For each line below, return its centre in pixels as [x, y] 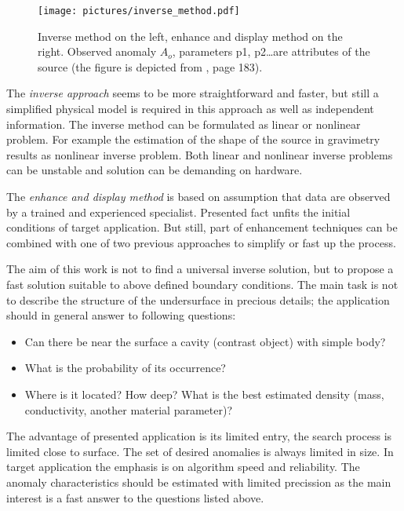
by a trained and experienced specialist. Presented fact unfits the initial [178, 212]
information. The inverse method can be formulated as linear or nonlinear [184, 124]
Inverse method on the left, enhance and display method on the [190, 36]
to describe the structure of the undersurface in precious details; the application [198, 299]
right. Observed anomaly [97, 51]
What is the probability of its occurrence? [125, 368]
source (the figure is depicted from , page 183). [150, 66]
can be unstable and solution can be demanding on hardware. [155, 170]
